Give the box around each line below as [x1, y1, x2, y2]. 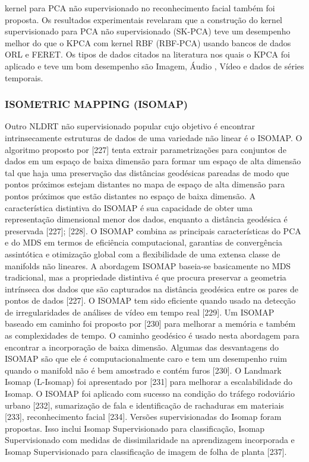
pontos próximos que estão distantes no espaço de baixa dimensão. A [5, 189, 256, 202]
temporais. [5, 71, 43, 84]
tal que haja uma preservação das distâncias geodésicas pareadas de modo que [5, 166, 289, 179]
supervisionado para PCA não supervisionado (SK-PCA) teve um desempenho [5, 25, 291, 37]
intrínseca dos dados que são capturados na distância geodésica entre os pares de [5, 282, 298, 295]
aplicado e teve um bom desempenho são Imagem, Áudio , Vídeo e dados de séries [5, 59, 304, 72]
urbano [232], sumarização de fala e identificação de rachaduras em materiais [5, 399, 284, 411]
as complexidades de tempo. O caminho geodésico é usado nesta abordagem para [5, 329, 299, 342]
